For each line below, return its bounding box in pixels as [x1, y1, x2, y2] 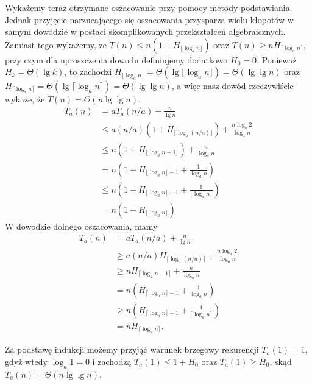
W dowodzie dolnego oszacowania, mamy [5, 219, 158, 232]
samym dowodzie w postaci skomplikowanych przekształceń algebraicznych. [5, 25, 286, 38]
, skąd [269, 355, 292, 367]
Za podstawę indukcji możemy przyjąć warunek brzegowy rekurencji [5, 343, 259, 356]
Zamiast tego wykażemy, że [5, 38, 107, 51]
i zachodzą [92, 355, 132, 367]
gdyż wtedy [5, 355, 48, 367]
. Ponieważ [256, 53, 297, 66]
